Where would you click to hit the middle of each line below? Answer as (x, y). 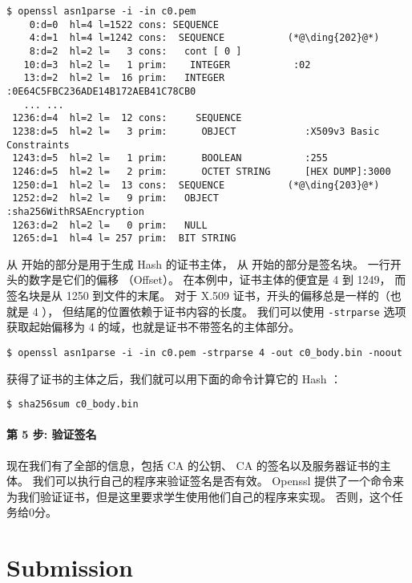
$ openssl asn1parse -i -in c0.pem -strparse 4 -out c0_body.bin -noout (204, 352)
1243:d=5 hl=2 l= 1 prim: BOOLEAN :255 (170, 158)
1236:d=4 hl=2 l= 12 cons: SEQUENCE (127, 118)
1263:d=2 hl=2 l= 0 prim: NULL (110, 225)
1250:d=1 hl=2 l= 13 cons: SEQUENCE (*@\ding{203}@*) (196, 185)
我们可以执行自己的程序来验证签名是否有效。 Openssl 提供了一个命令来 (218, 481)
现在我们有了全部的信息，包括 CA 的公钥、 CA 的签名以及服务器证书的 (193, 465)
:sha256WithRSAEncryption (75, 211)
